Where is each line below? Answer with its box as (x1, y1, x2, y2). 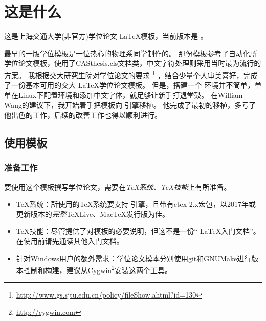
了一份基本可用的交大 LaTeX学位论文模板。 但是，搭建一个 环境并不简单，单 (4, 80, 262, 90)
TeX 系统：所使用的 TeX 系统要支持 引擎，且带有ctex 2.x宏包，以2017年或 (16, 199, 256, 209)
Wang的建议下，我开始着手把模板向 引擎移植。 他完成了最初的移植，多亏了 (4, 100, 256, 110)
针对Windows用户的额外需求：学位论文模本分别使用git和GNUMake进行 (16, 253, 252, 263)
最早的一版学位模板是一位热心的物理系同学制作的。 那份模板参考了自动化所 (4, 47, 257, 58)
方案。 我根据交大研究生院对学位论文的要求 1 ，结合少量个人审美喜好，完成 (4, 68, 258, 80)
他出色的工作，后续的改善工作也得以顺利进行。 (4, 109, 162, 120)
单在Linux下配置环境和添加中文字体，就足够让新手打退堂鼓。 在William (4, 89, 243, 100)
